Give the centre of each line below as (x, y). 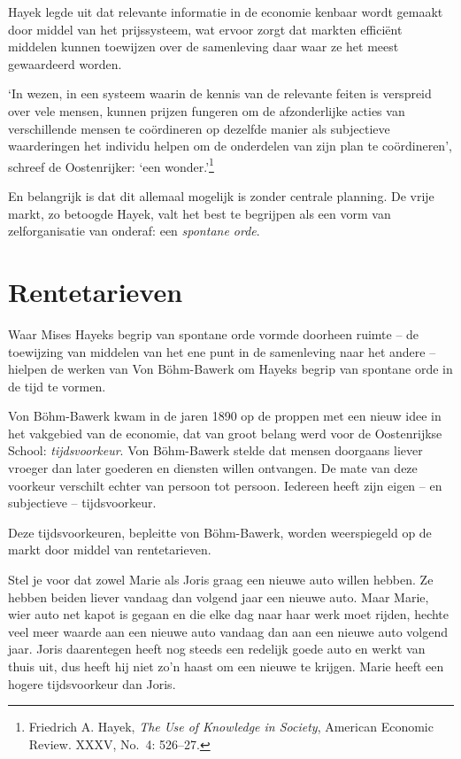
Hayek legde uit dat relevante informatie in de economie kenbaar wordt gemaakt (226, 12)
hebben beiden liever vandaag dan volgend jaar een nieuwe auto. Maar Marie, (219, 596)
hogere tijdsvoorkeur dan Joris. (92, 683)
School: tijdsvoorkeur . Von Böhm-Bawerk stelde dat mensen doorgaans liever (215, 450)
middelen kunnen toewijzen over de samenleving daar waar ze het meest (204, 46)
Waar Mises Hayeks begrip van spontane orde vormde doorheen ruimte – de (214, 333)
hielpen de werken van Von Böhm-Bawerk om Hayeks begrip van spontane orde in (230, 369)
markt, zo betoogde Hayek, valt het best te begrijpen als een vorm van (200, 213)
